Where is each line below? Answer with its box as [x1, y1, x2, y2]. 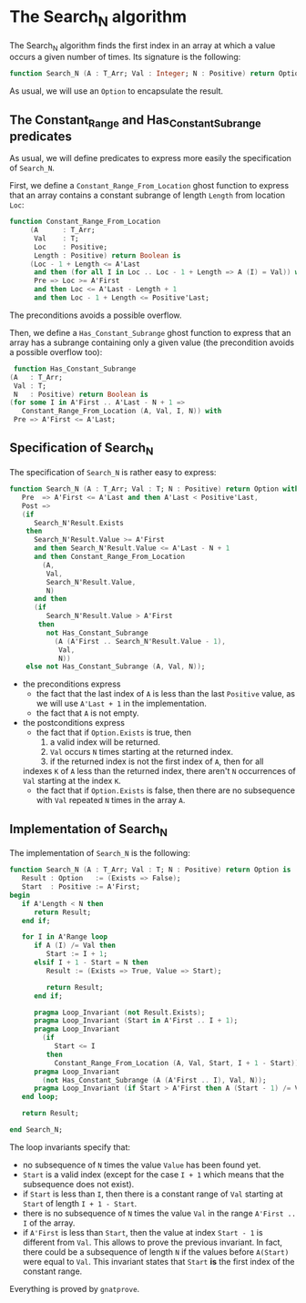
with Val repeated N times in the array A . [36, 795, 186, 806]
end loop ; [21, 1093, 59, 1102]
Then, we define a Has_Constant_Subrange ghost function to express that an [9, 327, 291, 338]
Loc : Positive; [33, 242, 107, 251]
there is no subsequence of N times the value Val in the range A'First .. [22, 1207, 296, 1218]
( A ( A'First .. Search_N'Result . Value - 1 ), [54, 636, 226, 646]
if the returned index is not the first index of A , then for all [49, 756, 264, 767]
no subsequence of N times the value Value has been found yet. [22, 1159, 261, 1170]
